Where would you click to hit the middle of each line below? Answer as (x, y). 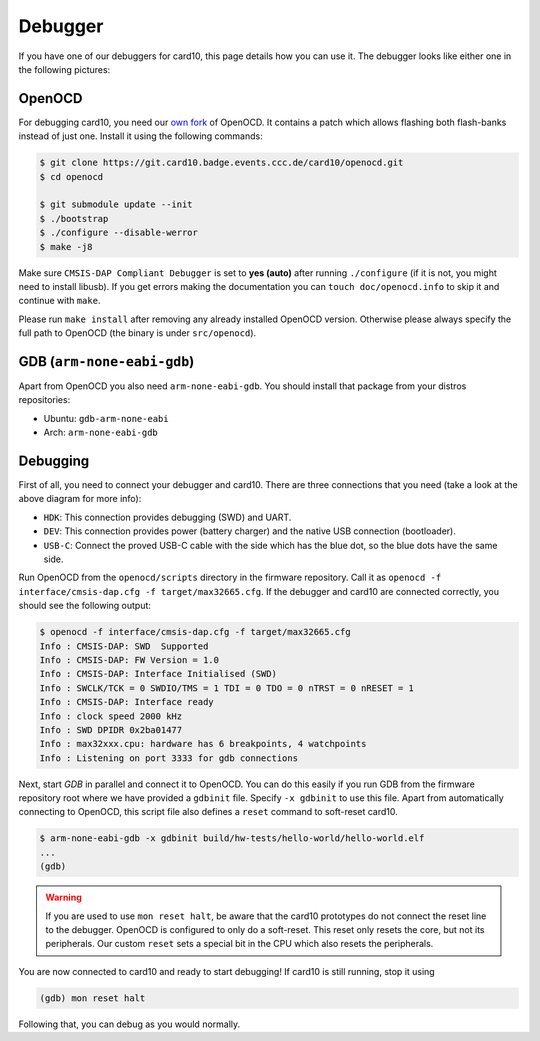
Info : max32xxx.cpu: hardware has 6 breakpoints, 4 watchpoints (203, 744)
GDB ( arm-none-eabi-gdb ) (106, 361)
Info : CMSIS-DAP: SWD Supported (124, 646)
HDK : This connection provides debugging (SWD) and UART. (167, 517)
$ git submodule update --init (116, 204)
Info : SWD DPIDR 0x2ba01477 (111, 729)
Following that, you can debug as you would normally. (129, 1024)
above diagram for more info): (80, 499)
